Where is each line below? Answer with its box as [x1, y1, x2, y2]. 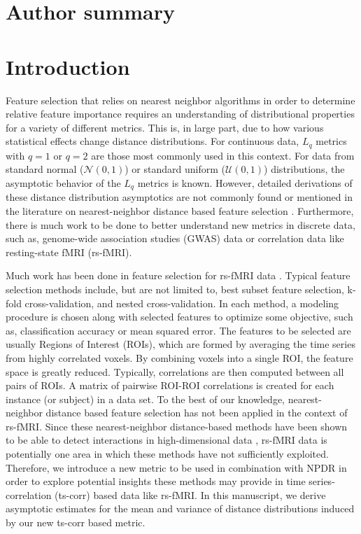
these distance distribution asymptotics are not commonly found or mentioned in [6, 190, 353, 204]
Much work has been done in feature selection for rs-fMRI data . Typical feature [6, 268, 351, 283]
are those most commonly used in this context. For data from [91, 148, 355, 162]
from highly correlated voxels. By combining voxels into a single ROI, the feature [6, 350, 353, 365]
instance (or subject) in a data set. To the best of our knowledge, [6, 391, 285, 406]
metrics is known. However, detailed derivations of [137, 175, 353, 190]
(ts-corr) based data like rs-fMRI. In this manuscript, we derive [55, 487, 326, 502]
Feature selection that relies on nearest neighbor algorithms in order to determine [6, 92, 355, 107]
